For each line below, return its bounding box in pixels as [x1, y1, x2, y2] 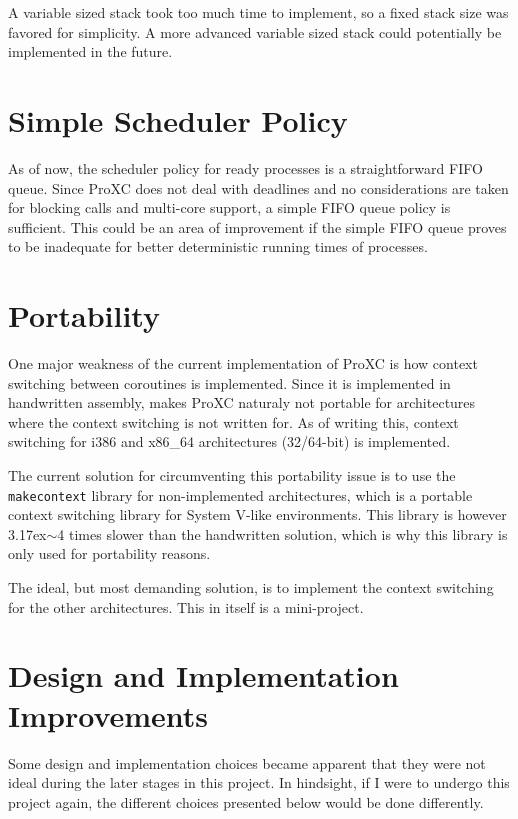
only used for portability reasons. [8, 543, 211, 564]
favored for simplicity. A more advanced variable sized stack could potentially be [8, 21, 502, 42]
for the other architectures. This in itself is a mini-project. [8, 596, 364, 617]
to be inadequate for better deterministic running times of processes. [8, 236, 428, 257]
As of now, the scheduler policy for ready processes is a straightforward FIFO [8, 157, 483, 178]
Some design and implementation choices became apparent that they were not [8, 752, 486, 773]
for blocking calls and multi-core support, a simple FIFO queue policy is [8, 197, 451, 218]
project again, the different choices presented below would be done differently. [8, 791, 484, 812]
